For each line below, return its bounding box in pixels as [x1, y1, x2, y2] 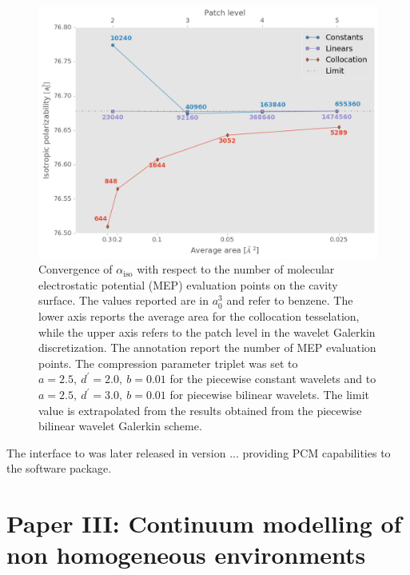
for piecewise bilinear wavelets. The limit [169, 386, 370, 403]
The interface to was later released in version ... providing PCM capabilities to [6, 444, 391, 461]
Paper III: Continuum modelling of [6, 507, 402, 540]
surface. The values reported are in [38, 292, 209, 309]
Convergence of [38, 261, 113, 278]
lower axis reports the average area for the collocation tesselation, [38, 308, 360, 325]
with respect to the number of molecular [137, 261, 335, 278]
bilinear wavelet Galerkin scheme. [38, 417, 202, 434]
